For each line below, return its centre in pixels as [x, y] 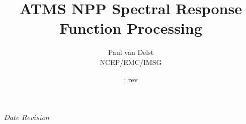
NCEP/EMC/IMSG [131, 62]
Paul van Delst [131, 52]
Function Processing [131, 28]
